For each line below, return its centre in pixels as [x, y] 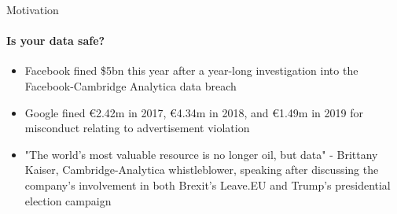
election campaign [68, 200]
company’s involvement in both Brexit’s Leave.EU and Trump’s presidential [208, 184]
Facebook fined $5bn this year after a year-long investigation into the [191, 70]
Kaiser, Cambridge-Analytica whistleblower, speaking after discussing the [202, 170]
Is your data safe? [56, 41]
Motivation [33, 9]
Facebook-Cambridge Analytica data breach [130, 85]
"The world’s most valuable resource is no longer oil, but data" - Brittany [201, 154]
